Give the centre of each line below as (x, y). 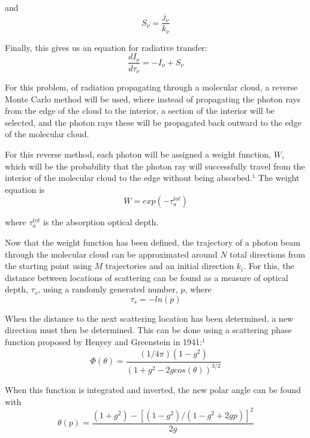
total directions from (267, 254)
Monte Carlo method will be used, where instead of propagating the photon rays (153, 99)
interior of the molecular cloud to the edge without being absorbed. (129, 178)
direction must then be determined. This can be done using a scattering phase (148, 330)
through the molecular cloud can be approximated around (111, 254)
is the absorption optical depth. (101, 222)
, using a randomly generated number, (108, 289)
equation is (25, 189)
